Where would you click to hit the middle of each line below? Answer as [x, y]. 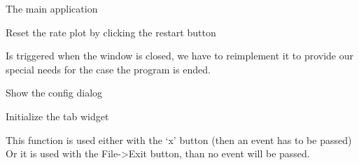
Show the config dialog [54, 93]
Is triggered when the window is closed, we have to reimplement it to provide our [179, 56]
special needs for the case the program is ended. [108, 69]
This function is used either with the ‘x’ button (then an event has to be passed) [179, 139]
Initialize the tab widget [57, 116]
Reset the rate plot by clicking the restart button [111, 32]
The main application [52, 8]
